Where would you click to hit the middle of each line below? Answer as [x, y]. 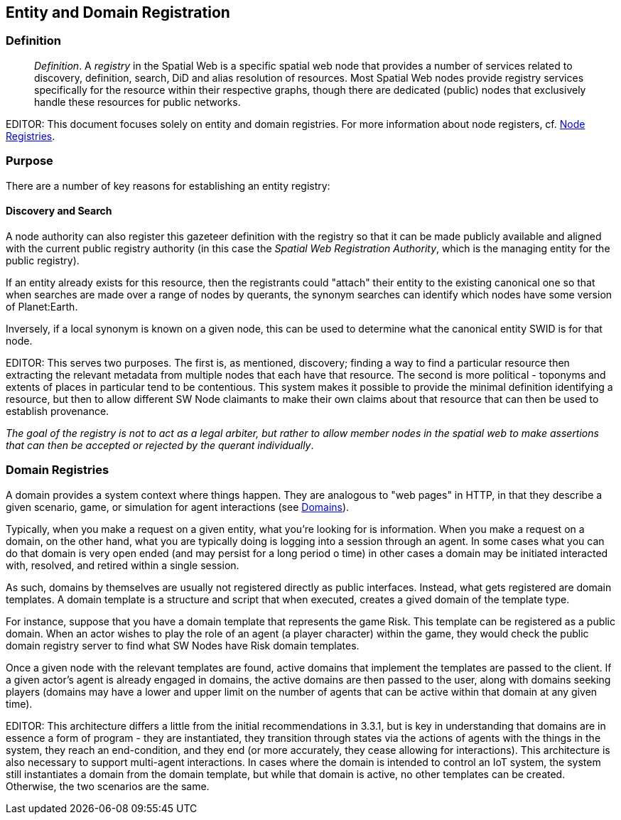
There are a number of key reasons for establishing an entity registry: [168, 185]
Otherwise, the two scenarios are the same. [108, 786]
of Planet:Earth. [42, 306]
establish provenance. [58, 411]
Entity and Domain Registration [118, 12]
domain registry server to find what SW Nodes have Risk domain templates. [183, 645]
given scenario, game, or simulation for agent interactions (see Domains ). [178, 507]
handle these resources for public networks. [137, 102]
